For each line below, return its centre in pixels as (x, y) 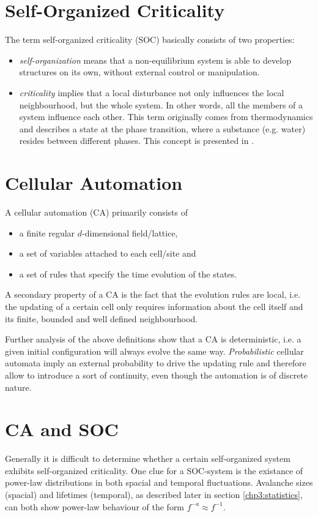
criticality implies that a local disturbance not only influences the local (152, 92)
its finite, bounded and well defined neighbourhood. (102, 318)
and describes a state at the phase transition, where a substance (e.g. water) (162, 128)
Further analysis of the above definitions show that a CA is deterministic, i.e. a (153, 339)
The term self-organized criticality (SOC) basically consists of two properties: (150, 40)
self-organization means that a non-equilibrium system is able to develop (155, 60)
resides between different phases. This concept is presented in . (137, 141)
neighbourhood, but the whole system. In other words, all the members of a (161, 104)
